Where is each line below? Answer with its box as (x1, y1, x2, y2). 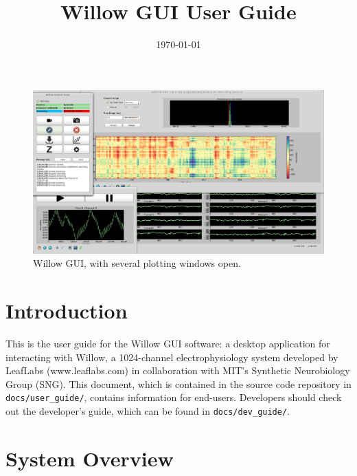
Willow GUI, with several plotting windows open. (33, 256, 241, 270)
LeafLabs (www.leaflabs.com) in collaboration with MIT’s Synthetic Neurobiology (5, 363, 350, 378)
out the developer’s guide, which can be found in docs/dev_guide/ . (5, 403, 290, 418)
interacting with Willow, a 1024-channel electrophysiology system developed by (5, 349, 338, 364)
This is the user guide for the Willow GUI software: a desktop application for (5, 336, 330, 350)
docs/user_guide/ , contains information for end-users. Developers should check (5, 390, 342, 404)
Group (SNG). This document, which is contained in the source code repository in (5, 376, 352, 391)
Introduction (5, 296, 128, 324)
